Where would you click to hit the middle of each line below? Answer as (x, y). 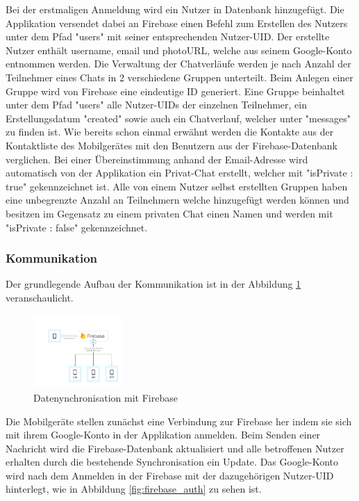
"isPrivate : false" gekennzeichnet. (77, 227)
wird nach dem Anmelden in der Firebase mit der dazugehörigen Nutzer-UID (170, 475)
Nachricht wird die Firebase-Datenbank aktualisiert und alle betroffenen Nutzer (175, 448)
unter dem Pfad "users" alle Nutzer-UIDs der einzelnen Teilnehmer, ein (156, 105)
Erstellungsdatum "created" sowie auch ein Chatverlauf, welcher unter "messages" (178, 118)
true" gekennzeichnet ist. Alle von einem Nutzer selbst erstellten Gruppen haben (177, 186)
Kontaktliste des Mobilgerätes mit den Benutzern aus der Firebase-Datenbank (172, 145)
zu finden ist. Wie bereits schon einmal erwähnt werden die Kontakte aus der (170, 132)
